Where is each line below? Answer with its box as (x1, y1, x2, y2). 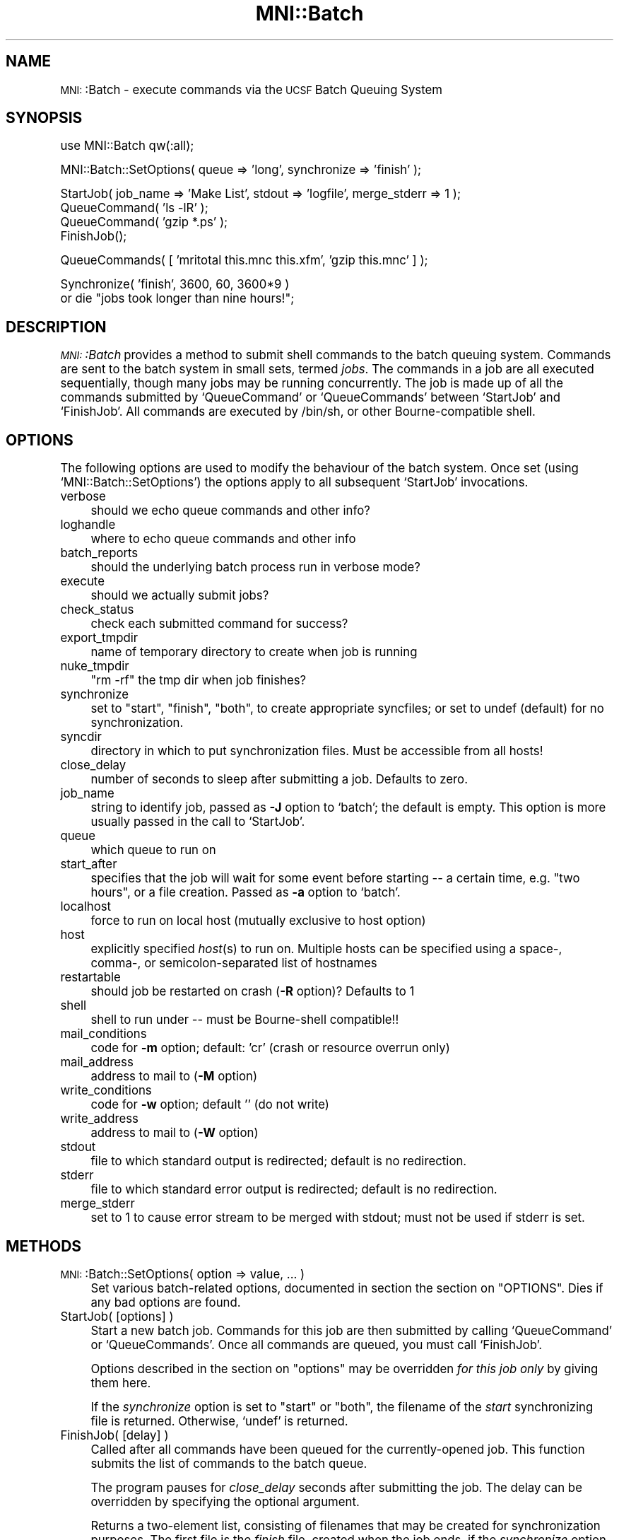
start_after (60, 857, 117, 872)
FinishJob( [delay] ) (60, 1428, 169, 1442)
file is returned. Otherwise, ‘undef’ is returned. (90, 1413, 348, 1428)
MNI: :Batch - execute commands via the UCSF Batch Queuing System (60, 82, 443, 97)
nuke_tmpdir (60, 659, 129, 674)
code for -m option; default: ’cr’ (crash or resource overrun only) (90, 1041, 450, 1056)
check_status (60, 602, 134, 617)
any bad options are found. (90, 1295, 241, 1309)
